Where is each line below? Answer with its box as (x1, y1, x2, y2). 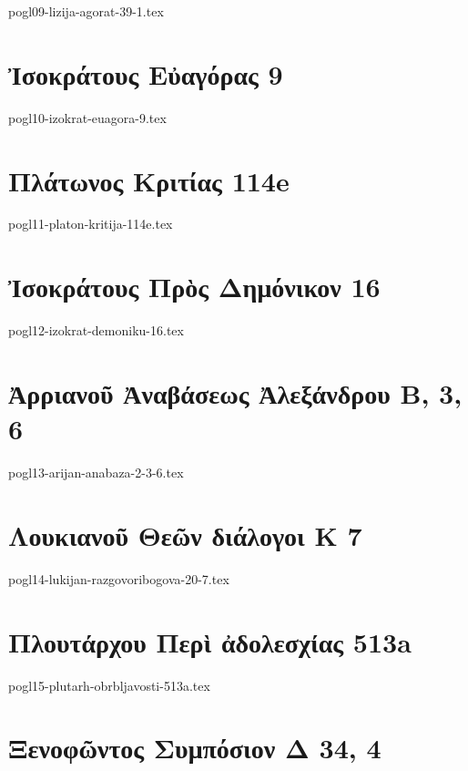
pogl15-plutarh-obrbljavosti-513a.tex (8, 675, 210, 694)
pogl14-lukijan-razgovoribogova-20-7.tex (8, 569, 229, 588)
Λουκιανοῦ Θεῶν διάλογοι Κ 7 (8, 516, 362, 553)
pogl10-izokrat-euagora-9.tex (8, 108, 167, 127)
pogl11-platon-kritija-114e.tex (8, 214, 173, 233)
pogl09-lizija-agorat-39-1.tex (8, 2, 164, 20)
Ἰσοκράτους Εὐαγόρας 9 (8, 55, 283, 92)
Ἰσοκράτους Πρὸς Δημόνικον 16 (8, 268, 381, 305)
